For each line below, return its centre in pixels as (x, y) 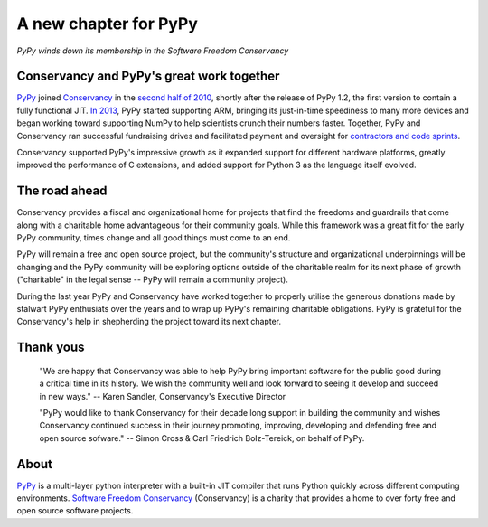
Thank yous (51, 348)
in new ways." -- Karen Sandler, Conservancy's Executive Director (163, 396)
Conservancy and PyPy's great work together (148, 76)
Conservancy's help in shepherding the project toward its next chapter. (149, 322)
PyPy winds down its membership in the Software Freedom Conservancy (153, 51)
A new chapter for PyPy (108, 24)
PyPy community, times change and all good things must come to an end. (154, 238)
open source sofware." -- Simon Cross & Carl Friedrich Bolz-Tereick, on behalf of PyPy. (202, 438)
